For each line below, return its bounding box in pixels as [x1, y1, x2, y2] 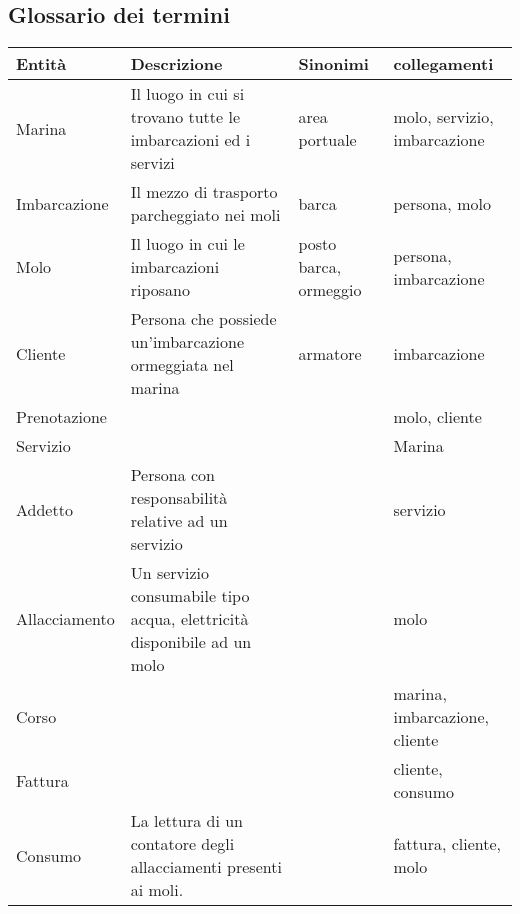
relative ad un [130, 509, 228, 533]
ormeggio [298, 278, 362, 302]
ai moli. [130, 878, 184, 902]
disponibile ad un [130, 630, 252, 654]
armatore [298, 341, 362, 365]
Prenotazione [16, 405, 107, 429]
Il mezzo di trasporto [130, 180, 278, 204]
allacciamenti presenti [130, 855, 282, 879]
